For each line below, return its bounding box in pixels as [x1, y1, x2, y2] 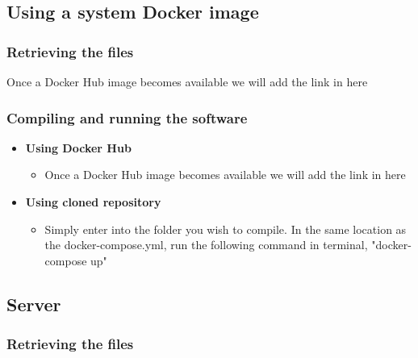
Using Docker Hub [25, 139, 132, 156]
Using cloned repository [25, 194, 161, 210]
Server [6, 291, 61, 316]
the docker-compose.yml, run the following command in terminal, [44, 236, 368, 253]
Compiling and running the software [6, 107, 248, 127]
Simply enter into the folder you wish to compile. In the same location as [44, 220, 407, 237]
